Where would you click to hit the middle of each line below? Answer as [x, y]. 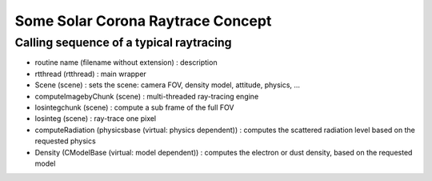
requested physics [65, 141]
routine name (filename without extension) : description [126, 62]
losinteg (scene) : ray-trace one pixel [96, 119]
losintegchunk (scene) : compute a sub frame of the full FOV [134, 107]
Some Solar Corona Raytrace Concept [143, 21]
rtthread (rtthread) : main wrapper [91, 74]
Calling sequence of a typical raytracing [123, 42]
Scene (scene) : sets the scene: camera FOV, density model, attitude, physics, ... [167, 85]
